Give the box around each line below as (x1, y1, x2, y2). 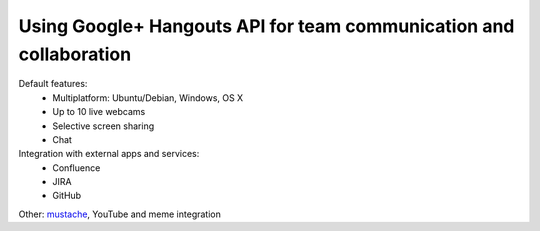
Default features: (18, 78, 88, 90)
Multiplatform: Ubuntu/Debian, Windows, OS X (52, 91, 244, 104)
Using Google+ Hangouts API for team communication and (18, 15, 515, 37)
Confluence (52, 161, 101, 174)
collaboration (18, 43, 132, 65)
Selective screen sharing (52, 120, 155, 132)
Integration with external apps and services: (18, 148, 200, 160)
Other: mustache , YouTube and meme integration (18, 208, 222, 220)
